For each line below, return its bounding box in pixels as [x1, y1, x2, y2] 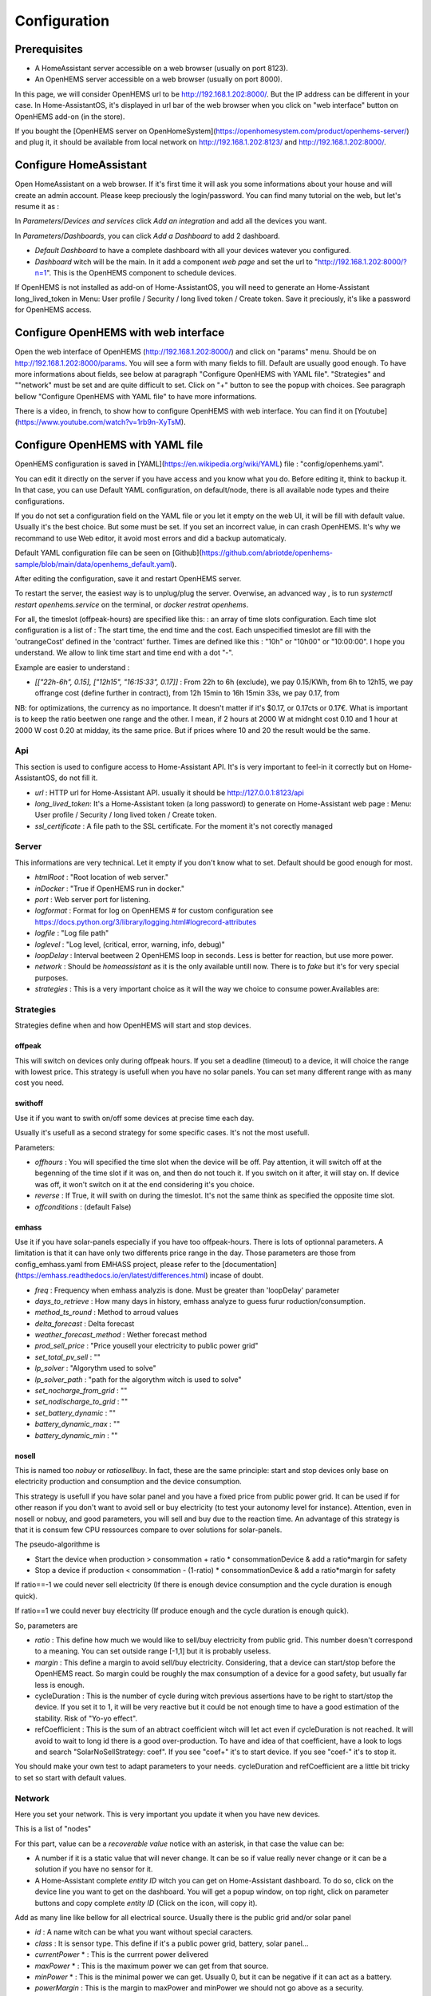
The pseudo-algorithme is [14, 1539, 101, 1549]
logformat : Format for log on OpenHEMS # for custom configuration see [34, 906, 274, 916]
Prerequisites [14, 42, 83, 56]
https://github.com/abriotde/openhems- [201, 548, 333, 558]
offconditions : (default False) [34, 1202, 132, 1211]
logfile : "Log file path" [34, 929, 109, 938]
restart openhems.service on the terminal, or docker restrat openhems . [14, 600, 249, 609]
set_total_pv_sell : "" [34, 1352, 101, 1361]
